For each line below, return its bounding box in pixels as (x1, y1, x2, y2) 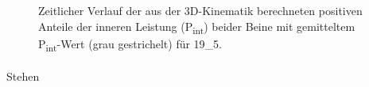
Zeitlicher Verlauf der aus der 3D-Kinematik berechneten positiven (38, 2, 363, 18)
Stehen (6, 68, 40, 85)
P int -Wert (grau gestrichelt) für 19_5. (38, 35, 223, 54)
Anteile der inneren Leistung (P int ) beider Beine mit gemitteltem (38, 17, 355, 36)
